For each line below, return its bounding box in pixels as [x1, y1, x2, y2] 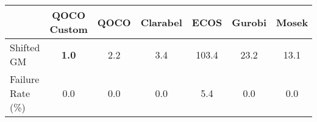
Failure [10, 72, 40, 86]
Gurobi [232, 15, 267, 29]
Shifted [10, 40, 40, 54]
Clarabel [140, 15, 182, 29]
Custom [49, 22, 88, 36]
